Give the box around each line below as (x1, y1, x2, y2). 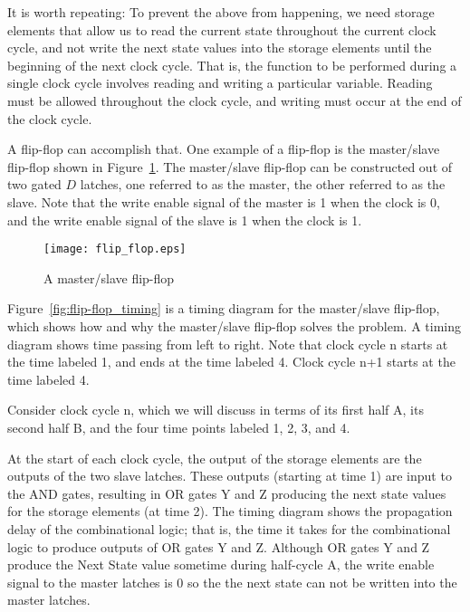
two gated (7, 175, 62, 194)
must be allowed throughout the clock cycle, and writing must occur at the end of (7, 91, 462, 110)
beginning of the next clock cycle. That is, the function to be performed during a (7, 55, 457, 74)
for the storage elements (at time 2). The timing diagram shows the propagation (7, 502, 453, 521)
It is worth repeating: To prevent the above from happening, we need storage (7, 3, 435, 21)
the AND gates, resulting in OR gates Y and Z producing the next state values (7, 483, 446, 502)
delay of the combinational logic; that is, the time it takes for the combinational (7, 519, 451, 538)
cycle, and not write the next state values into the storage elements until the (7, 38, 432, 57)
